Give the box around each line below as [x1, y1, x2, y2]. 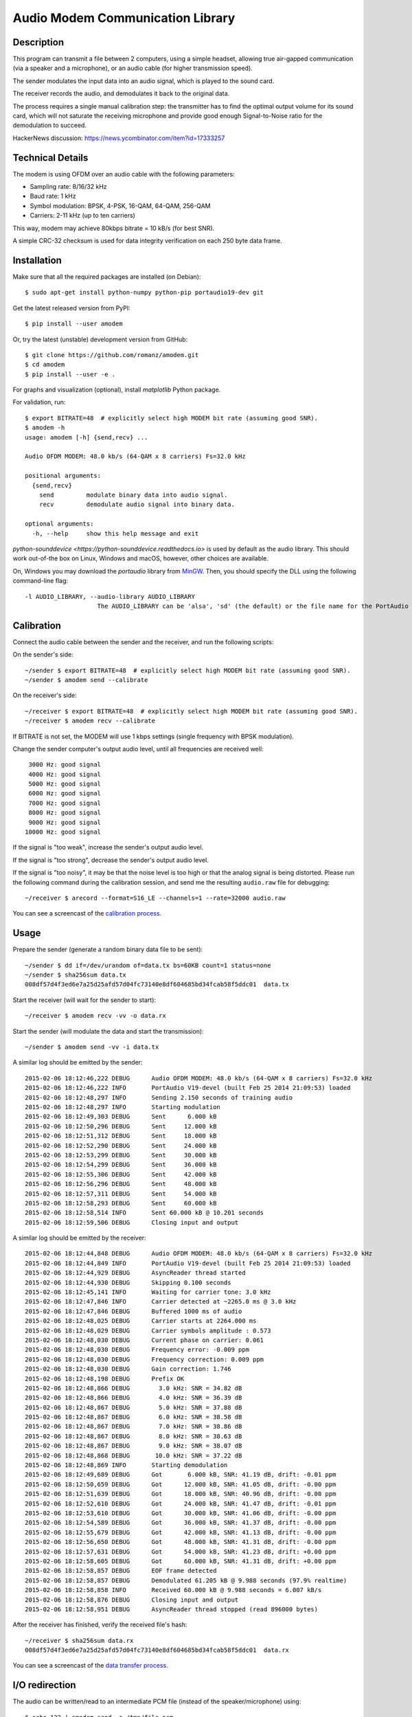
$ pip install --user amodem [25, 320, 123, 328]
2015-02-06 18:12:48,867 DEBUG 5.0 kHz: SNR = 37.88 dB [25, 1403, 242, 1411]
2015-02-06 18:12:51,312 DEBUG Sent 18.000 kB [25, 1132, 217, 1140]
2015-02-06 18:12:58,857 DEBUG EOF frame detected [25, 1567, 217, 1575]
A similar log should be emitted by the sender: [12, 1058, 144, 1067]
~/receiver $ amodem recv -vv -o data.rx [25, 1012, 166, 1020]
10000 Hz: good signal [25, 828, 102, 836]
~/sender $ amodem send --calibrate [25, 676, 148, 683]
